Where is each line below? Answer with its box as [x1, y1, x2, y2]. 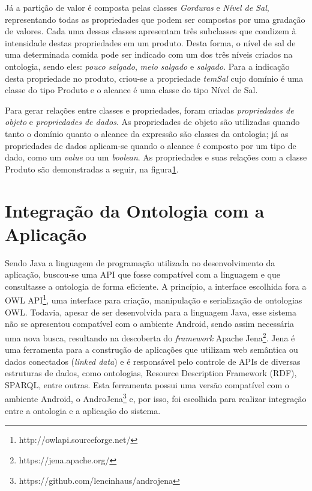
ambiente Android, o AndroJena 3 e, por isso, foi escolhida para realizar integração [5, 391, 307, 405]
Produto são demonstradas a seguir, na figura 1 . [5, 162, 179, 175]
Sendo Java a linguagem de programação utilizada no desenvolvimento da [5, 256, 275, 269]
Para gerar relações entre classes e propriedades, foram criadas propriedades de [5, 103, 294, 116]
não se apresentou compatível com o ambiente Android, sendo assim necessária [5, 317, 295, 330]
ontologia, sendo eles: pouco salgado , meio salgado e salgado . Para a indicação [5, 59, 290, 72]
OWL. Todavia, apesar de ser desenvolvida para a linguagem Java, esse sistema [5, 305, 296, 318]
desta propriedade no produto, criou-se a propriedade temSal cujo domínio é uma [5, 72, 304, 84]
